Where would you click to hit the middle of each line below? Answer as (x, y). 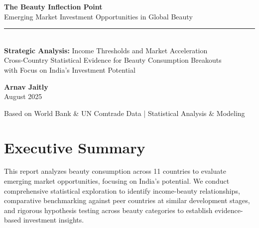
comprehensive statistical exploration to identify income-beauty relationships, (122, 190)
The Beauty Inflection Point (53, 6)
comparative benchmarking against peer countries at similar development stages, (127, 200)
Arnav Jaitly (26, 86)
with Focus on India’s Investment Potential (70, 69)
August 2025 (23, 96)
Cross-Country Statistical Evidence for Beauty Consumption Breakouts (113, 60)
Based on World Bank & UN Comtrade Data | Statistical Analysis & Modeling (125, 113)
